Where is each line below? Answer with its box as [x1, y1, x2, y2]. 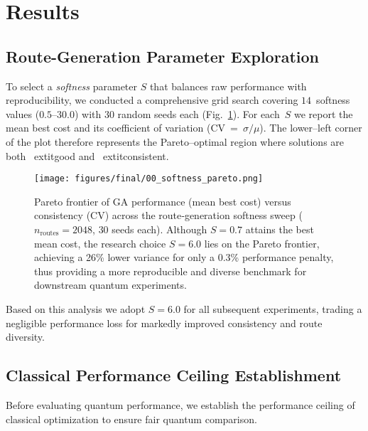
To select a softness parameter [6, 78, 137, 93]
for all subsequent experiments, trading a [183, 301, 362, 316]
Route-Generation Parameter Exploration [6, 45, 319, 67]
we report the [293, 106, 353, 121]
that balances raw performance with [149, 78, 307, 93]
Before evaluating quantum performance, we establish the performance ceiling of [6, 397, 355, 412]
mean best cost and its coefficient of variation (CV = [6, 120, 238, 135]
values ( [6, 106, 40, 121]
